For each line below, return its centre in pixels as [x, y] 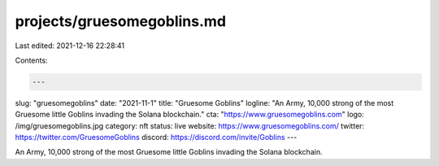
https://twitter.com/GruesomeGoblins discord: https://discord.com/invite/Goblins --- [156, 138]
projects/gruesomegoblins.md [121, 21]
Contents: [31, 60]
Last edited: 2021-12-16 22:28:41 [70, 46]
